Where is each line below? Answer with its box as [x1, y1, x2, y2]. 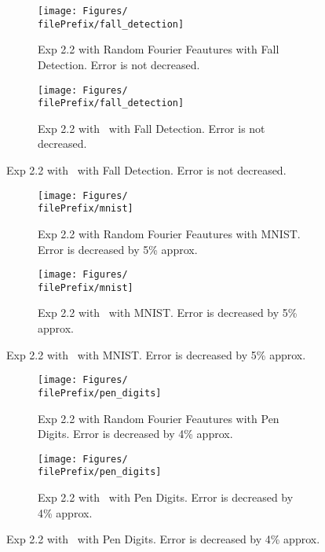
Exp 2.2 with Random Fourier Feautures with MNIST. [38, 225, 301, 241]
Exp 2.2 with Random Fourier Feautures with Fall [38, 41, 279, 57]
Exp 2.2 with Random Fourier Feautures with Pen [38, 410, 279, 426]
